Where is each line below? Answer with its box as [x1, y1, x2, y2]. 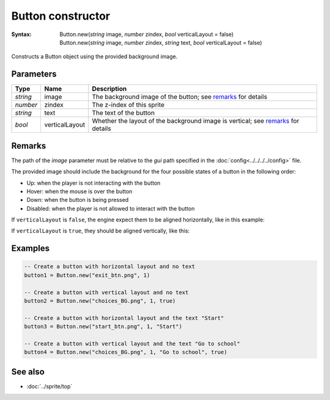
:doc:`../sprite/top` [26, 382, 73, 390]
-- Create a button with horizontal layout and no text [24, 263, 196, 270]
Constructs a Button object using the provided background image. [11, 53, 178, 61]
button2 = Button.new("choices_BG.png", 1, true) [24, 297, 176, 305]
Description [92, 84, 127, 93]
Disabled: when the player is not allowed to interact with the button [26, 205, 195, 212]
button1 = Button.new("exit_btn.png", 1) [24, 272, 150, 278]
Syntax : [11, 31, 32, 38]
